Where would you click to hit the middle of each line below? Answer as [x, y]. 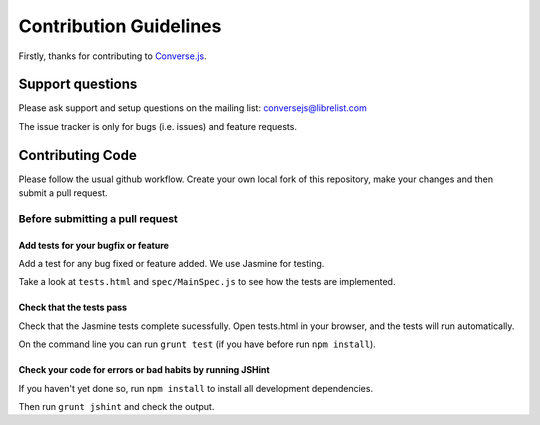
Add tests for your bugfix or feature [94, 245]
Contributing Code [77, 155]
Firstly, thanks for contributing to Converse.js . [112, 56]
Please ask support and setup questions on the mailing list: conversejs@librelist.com [192, 108]
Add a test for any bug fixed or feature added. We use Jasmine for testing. [171, 264]
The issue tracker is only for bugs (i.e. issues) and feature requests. [157, 126]
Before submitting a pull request [98, 218]
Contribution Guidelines [120, 26]
